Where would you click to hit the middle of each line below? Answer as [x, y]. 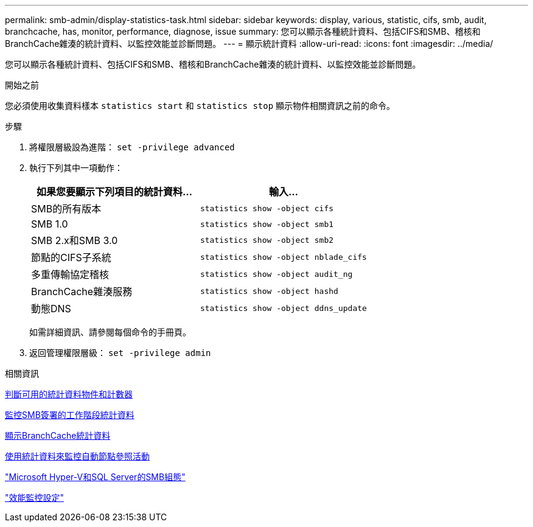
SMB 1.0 [50, 224]
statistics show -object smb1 [267, 224]
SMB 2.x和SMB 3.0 [75, 240]
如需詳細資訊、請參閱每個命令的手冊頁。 [110, 332]
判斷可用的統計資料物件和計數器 [69, 394]
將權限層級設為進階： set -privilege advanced [132, 147]
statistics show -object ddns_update [283, 308]
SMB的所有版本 [66, 209]
